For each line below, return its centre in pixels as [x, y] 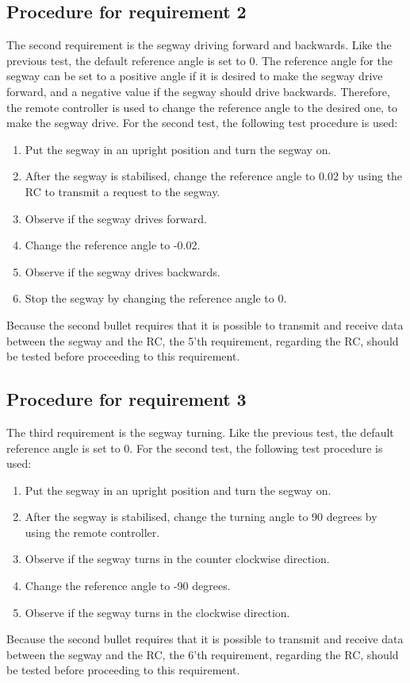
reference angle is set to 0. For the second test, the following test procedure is [195, 448]
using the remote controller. [92, 532]
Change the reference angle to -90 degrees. [128, 586]
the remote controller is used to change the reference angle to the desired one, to [202, 107]
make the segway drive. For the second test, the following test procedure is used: [202, 123]
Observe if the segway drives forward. [116, 218]
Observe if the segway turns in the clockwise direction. [157, 612]
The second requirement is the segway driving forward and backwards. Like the [199, 45]
